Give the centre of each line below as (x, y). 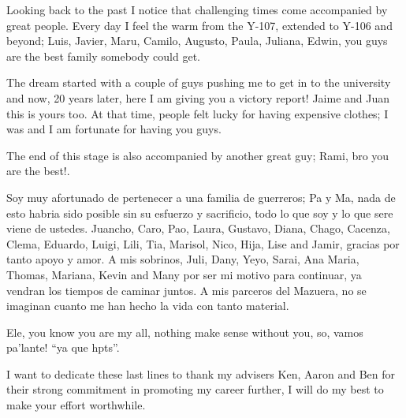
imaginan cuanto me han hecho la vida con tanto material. (148, 306)
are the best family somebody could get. (103, 56)
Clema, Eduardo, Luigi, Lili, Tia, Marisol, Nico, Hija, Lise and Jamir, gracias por (203, 243)
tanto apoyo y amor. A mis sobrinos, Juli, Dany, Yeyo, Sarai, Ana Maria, (183, 259)
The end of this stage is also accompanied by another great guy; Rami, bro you (198, 155)
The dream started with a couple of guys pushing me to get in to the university (199, 82)
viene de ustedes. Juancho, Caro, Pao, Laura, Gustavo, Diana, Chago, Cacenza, (198, 228)
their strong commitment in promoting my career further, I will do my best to (195, 389)
